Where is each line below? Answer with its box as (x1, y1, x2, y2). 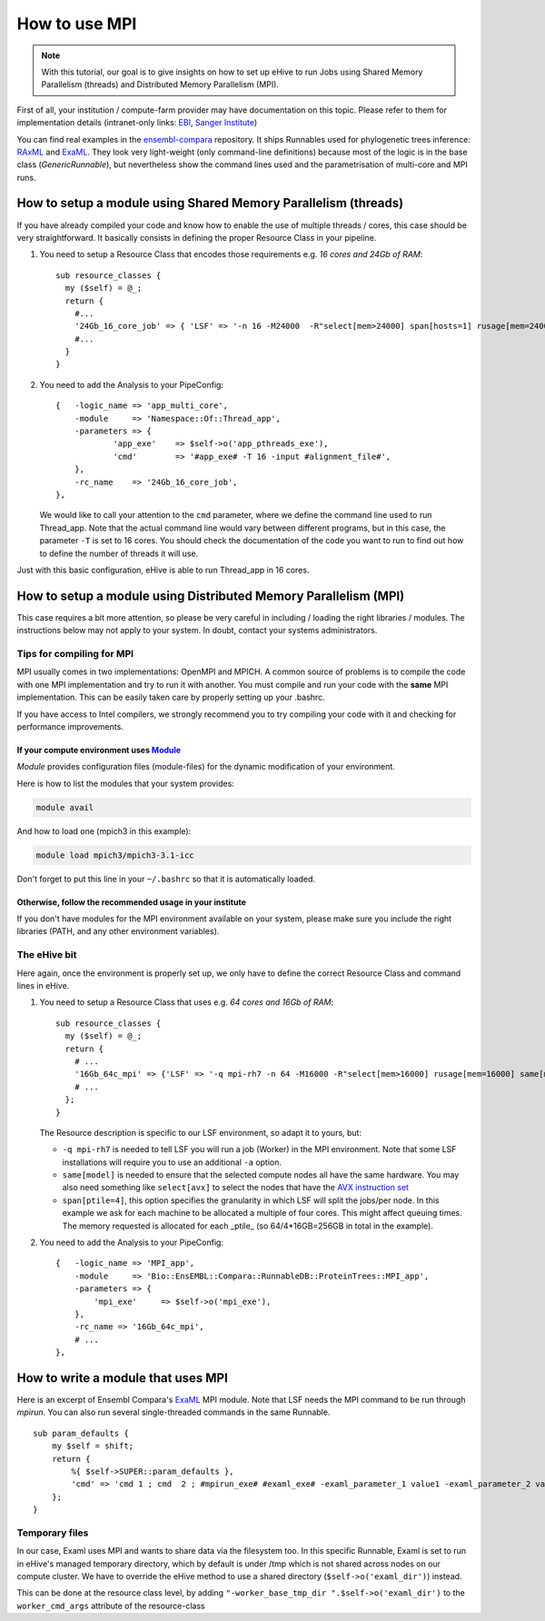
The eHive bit (16, 949, 77, 961)
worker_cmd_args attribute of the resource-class (16, 1600, 205, 1611)
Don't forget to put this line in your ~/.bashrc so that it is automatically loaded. (16, 873, 316, 884)
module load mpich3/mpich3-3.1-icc (35, 850, 194, 860)
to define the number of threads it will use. (39, 548, 199, 559)
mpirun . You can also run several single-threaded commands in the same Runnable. (16, 1407, 331, 1417)
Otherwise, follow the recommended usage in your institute (16, 896, 247, 908)
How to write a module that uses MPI (16, 1370, 229, 1386)
